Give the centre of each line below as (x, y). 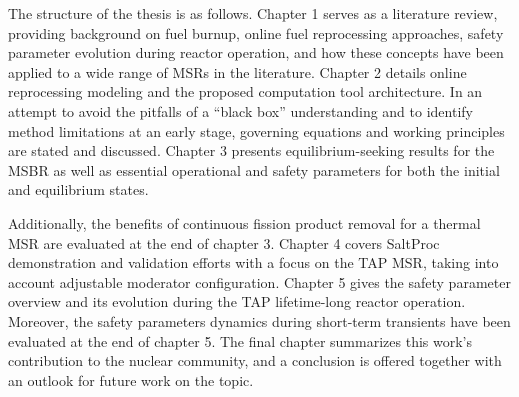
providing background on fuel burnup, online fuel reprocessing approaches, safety (256, 32)
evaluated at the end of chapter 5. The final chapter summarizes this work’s (240, 340)
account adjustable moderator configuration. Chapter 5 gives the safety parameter (259, 281)
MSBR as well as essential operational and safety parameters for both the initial (254, 169)
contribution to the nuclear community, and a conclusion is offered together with (255, 360)
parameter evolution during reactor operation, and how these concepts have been (256, 52)
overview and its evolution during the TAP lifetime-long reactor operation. (237, 301)
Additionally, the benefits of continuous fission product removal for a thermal (244, 222)
